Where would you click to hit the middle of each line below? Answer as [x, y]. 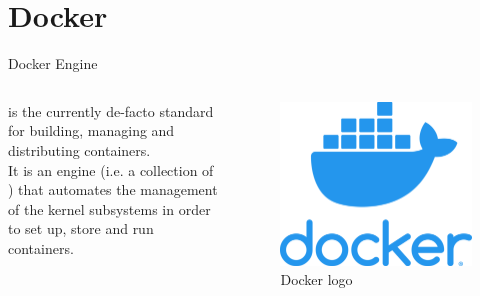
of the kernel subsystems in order [109, 208]
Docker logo [316, 279]
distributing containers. [79, 149]
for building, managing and [91, 130]
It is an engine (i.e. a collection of [111, 169]
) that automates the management [113, 189]
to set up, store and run [81, 228]
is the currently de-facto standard [111, 110]
